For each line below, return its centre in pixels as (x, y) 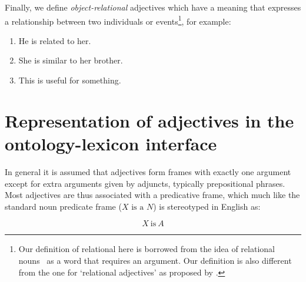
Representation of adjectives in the (149, 120)
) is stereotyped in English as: (207, 206)
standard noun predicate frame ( (63, 206)
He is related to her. (55, 40)
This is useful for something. (70, 80)
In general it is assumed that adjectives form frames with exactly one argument (148, 171)
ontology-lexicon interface (111, 143)
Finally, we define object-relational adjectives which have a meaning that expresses (153, 7)
